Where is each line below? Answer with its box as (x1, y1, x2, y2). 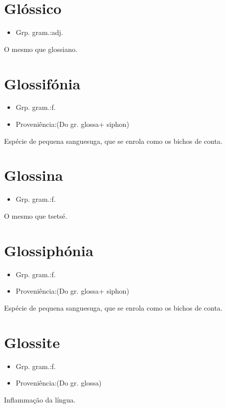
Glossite (4, 332, 60, 352)
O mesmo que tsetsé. (4, 210, 67, 221)
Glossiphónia (4, 240, 94, 260)
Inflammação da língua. (4, 394, 76, 405)
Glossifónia (4, 73, 81, 93)
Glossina (4, 165, 63, 185)
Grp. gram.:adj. (15, 27, 63, 37)
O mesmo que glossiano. (4, 43, 77, 54)
